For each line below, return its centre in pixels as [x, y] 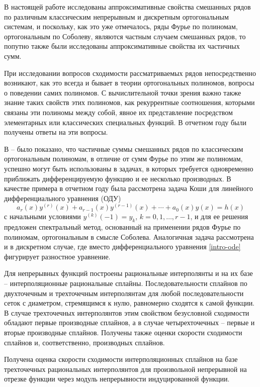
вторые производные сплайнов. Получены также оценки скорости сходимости [123, 332]
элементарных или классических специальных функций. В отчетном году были [125, 122]
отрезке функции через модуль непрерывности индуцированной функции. [117, 379]
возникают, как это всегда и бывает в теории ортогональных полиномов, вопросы [129, 83]
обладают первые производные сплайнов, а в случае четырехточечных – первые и [129, 322]
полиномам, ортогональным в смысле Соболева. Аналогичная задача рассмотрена [129, 236]
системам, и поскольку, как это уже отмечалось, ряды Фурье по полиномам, [121, 26]
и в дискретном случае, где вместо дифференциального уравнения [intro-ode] [122, 247]
